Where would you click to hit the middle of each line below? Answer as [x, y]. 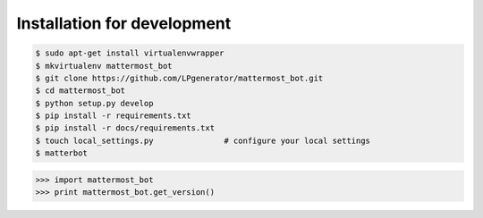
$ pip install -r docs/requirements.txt [125, 128]
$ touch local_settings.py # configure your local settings [203, 140]
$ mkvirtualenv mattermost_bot [104, 66]
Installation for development [124, 23]
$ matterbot [62, 153]
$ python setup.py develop [94, 103]
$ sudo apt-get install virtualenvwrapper [130, 53]
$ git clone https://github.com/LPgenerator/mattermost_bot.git [179, 78]
